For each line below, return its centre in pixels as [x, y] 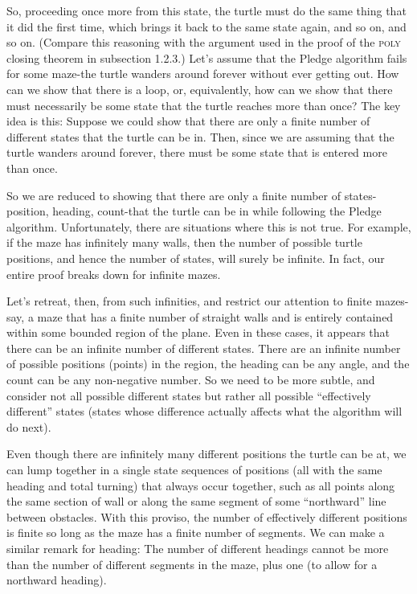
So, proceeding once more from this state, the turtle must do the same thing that [206, 10]
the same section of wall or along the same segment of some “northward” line [196, 501]
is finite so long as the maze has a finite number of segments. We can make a [196, 533]
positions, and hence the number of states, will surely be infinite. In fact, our [196, 258]
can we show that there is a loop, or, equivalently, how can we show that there [200, 89]
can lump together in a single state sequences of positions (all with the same [194, 470]
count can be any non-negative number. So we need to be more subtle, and [191, 380]
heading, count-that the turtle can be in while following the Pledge [217, 211]
